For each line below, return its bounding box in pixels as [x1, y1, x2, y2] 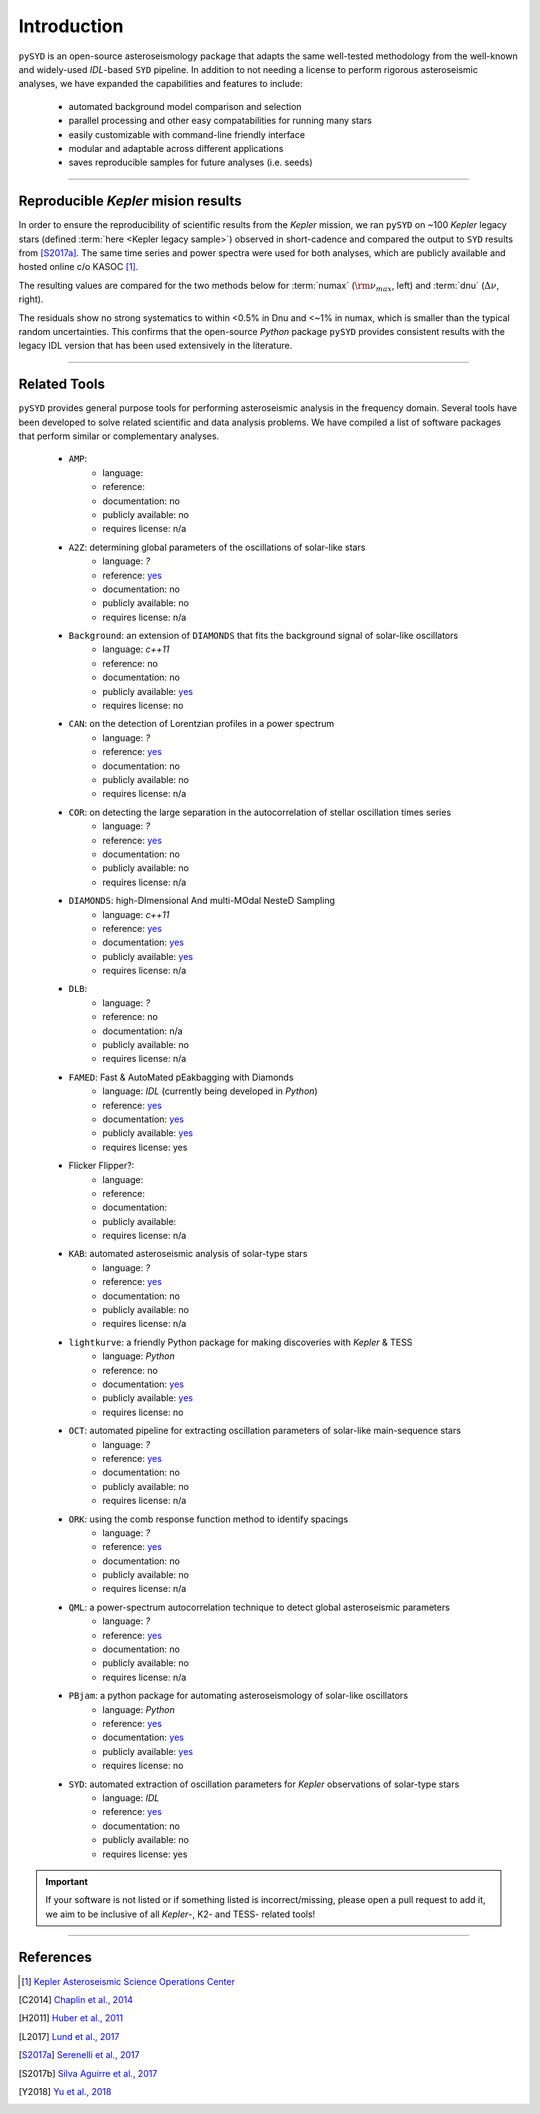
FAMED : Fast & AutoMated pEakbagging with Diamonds [68, 1071, 294, 1083]
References [18, 1949, 92, 1966]
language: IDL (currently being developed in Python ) [102, 1085, 319, 1097]
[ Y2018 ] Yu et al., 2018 [18, 2085, 112, 2097]
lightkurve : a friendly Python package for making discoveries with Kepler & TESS [68, 1336, 413, 1348]
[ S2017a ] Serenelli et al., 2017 [18, 2049, 140, 2061]
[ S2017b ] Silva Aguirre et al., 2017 [18, 2067, 158, 2079]
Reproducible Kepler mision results [18, 193, 242, 210]
